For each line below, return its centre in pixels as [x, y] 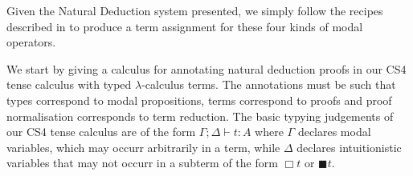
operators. [31, 42]
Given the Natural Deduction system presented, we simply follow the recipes [195, 10]
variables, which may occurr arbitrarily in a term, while [143, 147]
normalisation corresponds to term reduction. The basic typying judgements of [200, 116]
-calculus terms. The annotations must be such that [269, 84]
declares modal [334, 132]
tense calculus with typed [69, 84]
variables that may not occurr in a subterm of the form [142, 163]
